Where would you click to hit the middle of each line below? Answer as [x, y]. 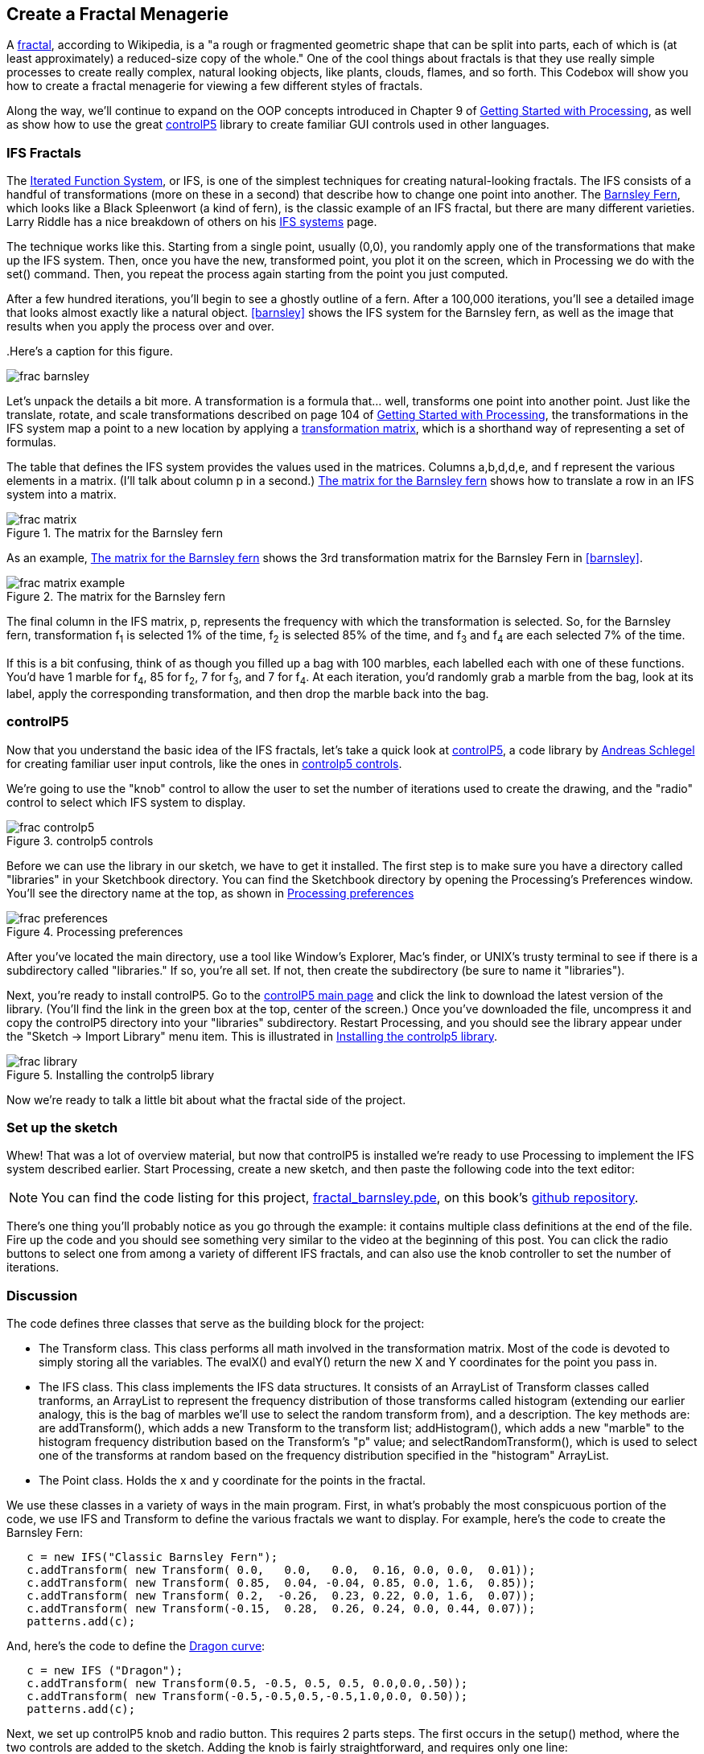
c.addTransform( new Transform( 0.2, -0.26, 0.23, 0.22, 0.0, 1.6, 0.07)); [281, 1596]
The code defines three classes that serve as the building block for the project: [216, 1324]
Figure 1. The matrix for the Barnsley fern [115, 533]
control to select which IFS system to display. [126, 802]
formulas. [31, 442]
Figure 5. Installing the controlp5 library [111, 1074]
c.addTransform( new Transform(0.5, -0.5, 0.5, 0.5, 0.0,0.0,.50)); [247, 1684]
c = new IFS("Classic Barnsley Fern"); [152, 1557]
